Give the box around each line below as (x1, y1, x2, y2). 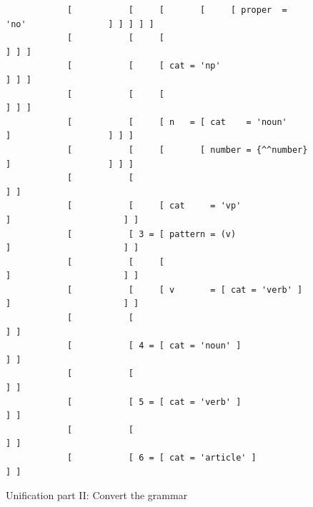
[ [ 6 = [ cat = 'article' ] (66, 453, 257, 463)
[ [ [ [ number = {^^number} (66, 144, 308, 155)
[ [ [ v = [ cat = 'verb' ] (66, 284, 303, 295)
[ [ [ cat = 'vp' (66, 201, 242, 211)
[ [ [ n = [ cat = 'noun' (66, 116, 287, 127)
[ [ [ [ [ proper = (66, 5, 287, 15)
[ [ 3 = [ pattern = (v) (66, 229, 237, 239)
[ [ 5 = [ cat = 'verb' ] (66, 396, 242, 407)
